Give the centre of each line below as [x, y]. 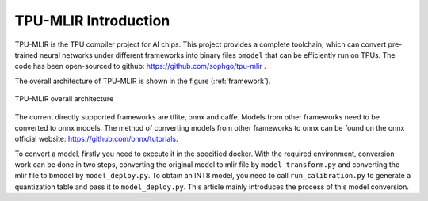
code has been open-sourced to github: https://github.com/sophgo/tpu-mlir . [140, 66]
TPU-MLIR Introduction [92, 21]
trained [27, 55]
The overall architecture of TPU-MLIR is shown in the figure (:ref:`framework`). [143, 81]
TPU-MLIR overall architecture [64, 99]
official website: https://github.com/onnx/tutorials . [96, 139]
